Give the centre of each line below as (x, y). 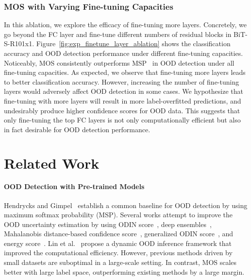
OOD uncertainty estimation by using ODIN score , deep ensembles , (108, 224)
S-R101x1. (19, 44)
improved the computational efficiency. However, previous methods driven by (118, 253)
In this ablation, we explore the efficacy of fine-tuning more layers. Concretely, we (125, 25)
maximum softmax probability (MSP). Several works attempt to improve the (118, 215)
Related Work (52, 163)
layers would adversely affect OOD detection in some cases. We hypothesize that (124, 91)
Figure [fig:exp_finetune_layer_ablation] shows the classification (133, 44)
